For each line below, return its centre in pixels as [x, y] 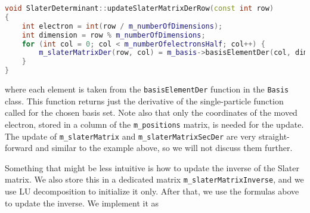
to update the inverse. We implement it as [82, 203]
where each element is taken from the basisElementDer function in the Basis [147, 89]
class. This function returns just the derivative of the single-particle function [144, 101]
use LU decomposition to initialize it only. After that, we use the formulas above [152, 191]
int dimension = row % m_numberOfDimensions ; [114, 35]
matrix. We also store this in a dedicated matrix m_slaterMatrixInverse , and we [154, 179]
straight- [274, 136]
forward [19, 148]
